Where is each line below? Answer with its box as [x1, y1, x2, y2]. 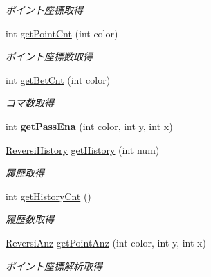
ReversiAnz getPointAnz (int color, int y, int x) [6, 235, 206, 249]
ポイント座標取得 [6, 3, 83, 17]
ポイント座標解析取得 [6, 258, 102, 273]
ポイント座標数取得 [6, 49, 93, 64]
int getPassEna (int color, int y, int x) [6, 118, 173, 133]
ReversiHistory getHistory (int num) [6, 142, 160, 157]
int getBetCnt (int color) [6, 72, 111, 87]
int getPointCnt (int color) [6, 26, 118, 40]
